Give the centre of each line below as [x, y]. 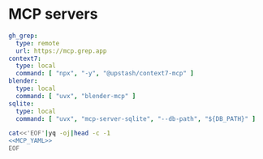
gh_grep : [23, 36]
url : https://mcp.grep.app [61, 51]
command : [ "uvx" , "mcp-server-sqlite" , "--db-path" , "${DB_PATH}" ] [136, 118]
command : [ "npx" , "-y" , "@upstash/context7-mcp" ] [105, 74]
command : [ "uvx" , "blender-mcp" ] [76, 96]
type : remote [38, 43]
